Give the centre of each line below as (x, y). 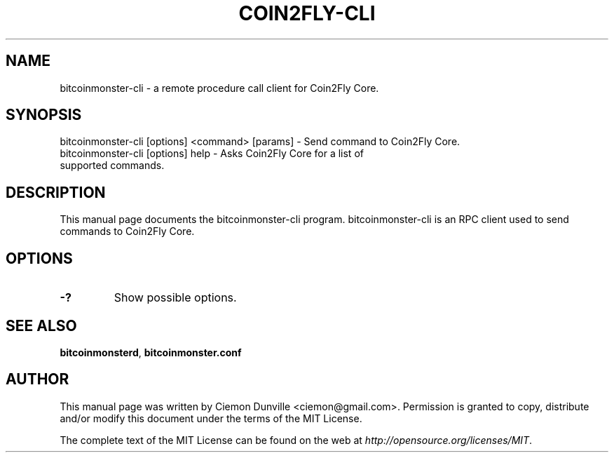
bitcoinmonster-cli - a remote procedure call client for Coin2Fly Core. (219, 88)
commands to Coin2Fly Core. (127, 231)
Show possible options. (175, 298)
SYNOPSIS (44, 115)
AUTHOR (37, 379)
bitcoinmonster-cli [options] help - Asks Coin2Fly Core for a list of (212, 154)
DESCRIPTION (56, 192)
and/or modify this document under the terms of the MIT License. (211, 418)
